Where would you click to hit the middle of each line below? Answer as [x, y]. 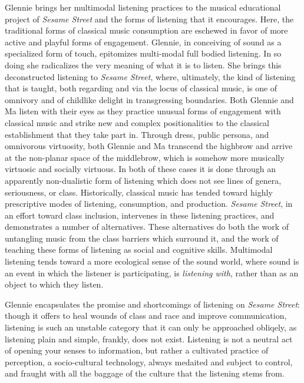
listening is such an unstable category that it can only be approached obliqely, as [151, 327]
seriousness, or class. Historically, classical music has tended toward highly [139, 192]
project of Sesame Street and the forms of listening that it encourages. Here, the [149, 19]
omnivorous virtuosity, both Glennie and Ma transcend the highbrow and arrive [149, 146]
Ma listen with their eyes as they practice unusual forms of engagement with [143, 111]
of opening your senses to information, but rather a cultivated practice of [137, 350]
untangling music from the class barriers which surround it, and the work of [142, 238]
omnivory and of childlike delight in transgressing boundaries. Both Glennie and [149, 99]
